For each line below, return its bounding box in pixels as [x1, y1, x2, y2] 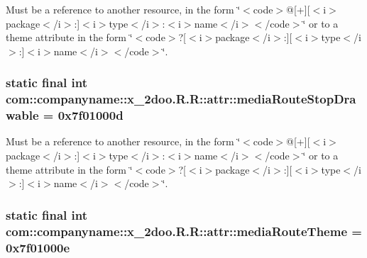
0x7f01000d [57, 106, 124, 124]
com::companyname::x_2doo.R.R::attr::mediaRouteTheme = [6, 222, 362, 240]
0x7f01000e [6, 238, 70, 256]
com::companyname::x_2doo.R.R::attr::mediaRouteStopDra [6, 90, 356, 108]
